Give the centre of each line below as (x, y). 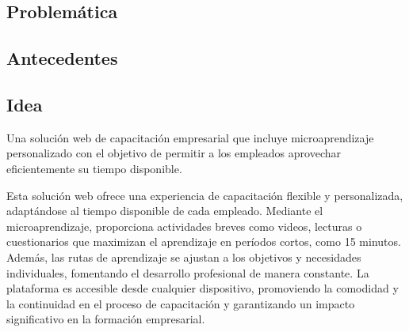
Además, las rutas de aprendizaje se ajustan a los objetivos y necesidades (184, 257)
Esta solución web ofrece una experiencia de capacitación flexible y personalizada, (205, 195)
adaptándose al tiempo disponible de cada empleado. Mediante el (165, 211)
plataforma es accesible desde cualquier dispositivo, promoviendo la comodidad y (203, 288)
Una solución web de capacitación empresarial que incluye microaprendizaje (190, 137)
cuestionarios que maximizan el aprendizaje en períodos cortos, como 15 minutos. (204, 241)
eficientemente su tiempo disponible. (94, 168)
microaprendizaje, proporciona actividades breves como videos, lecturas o (184, 226)
